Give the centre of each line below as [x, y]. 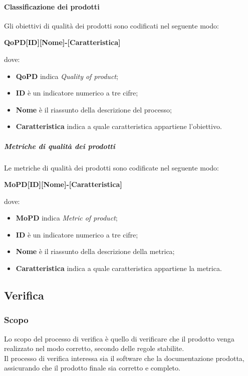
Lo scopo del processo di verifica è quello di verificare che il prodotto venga [119, 338]
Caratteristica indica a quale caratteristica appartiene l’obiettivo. [119, 126]
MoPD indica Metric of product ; [67, 218]
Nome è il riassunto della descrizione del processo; [94, 109]
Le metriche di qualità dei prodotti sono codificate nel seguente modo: [111, 167]
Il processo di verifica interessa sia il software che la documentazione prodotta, [124, 358]
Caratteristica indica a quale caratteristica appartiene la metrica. [119, 268]
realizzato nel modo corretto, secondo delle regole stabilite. [94, 348]
